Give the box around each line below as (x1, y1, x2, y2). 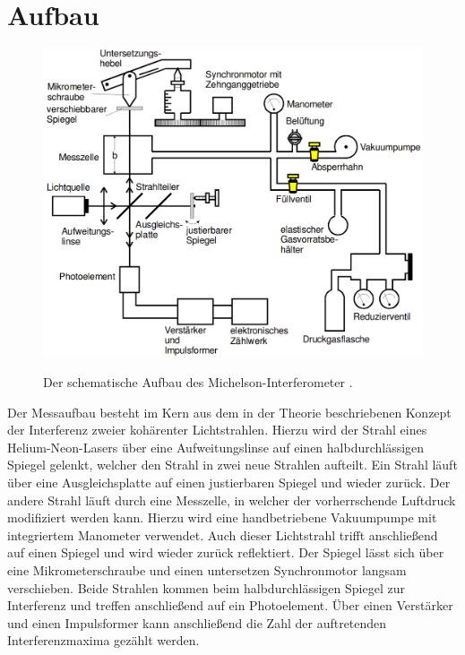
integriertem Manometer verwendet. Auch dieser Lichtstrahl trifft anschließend (7, 525, 438, 544)
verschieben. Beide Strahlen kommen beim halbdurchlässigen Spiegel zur (7, 578, 405, 597)
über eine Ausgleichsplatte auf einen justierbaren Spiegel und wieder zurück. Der (7, 472, 451, 491)
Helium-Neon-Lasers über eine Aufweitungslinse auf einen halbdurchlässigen (7, 437, 425, 456)
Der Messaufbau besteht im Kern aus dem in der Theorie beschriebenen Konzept (7, 402, 452, 421)
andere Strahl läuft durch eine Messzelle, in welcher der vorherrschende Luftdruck (7, 490, 456, 509)
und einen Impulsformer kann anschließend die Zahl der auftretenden (7, 613, 387, 632)
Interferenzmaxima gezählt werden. (7, 631, 200, 650)
